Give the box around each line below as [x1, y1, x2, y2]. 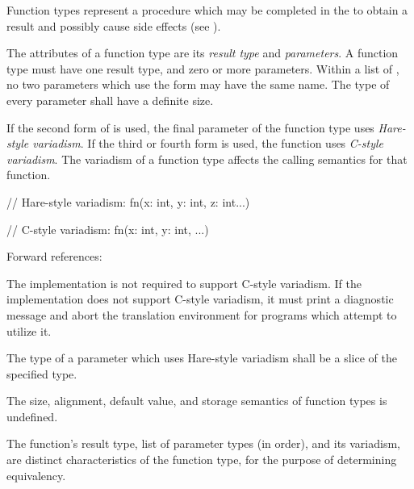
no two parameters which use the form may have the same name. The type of [6, 76, 390, 93]
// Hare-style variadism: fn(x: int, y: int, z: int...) [6, 193, 250, 210]
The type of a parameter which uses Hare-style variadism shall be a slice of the [6, 349, 397, 366]
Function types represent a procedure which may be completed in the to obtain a [6, 2, 408, 18]
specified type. [6, 365, 77, 382]
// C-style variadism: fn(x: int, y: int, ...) [6, 220, 209, 237]
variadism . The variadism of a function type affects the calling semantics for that [6, 150, 408, 167]
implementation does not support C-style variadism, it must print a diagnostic [6, 290, 394, 307]
